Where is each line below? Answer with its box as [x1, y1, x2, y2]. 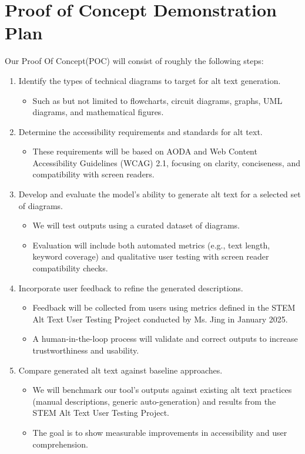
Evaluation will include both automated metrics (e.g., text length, [32, 238, 270, 251]
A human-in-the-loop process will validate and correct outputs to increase [32, 332, 298, 345]
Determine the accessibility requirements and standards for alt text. [18, 125, 263, 137]
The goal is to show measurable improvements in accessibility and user [32, 426, 287, 438]
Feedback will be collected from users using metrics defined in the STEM [32, 301, 296, 314]
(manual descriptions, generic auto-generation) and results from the [32, 395, 276, 407]
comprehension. [32, 438, 88, 450]
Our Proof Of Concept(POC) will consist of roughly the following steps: [5, 55, 264, 67]
